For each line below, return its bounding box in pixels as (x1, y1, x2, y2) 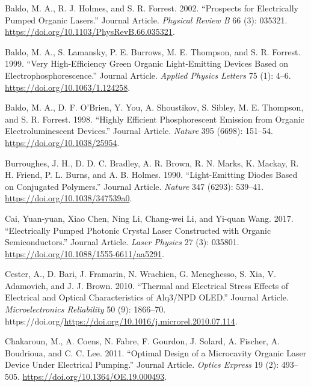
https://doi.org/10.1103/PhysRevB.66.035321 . (5, 25, 175, 38)
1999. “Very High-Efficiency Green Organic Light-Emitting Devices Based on (5, 57, 289, 70)
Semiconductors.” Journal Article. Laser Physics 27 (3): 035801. (5, 236, 239, 248)
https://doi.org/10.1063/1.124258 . (5, 81, 131, 93)
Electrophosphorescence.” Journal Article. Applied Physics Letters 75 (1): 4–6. (5, 69, 291, 81)
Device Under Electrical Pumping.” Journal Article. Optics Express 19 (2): (5, 358, 279, 371)
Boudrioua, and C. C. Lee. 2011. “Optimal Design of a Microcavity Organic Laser (5, 346, 307, 359)
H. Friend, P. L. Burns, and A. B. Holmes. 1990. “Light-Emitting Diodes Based (5, 168, 298, 181)
